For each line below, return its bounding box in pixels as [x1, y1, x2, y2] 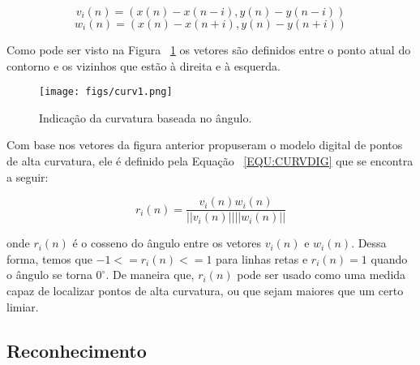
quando [371, 250, 408, 267]
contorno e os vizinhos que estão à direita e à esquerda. [6, 57, 281, 74]
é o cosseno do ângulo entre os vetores [72, 234, 261, 251]
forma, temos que [6, 250, 92, 267]
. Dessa [351, 234, 387, 251]
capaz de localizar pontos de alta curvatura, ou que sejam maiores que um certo [6, 282, 404, 299]
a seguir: [6, 168, 49, 185]
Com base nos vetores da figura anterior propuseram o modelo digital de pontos [6, 136, 403, 153]
